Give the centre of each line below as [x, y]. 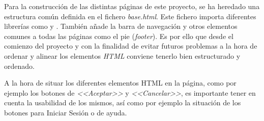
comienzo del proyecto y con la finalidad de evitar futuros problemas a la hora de [131, 46]
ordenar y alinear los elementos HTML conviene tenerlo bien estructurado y [122, 55]
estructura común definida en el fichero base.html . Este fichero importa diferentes [130, 16]
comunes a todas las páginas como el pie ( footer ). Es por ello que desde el [119, 36]
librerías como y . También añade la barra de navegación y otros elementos [121, 26]
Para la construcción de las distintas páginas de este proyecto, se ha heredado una [132, 6]
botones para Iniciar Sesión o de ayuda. [66, 112]
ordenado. [19, 66]
